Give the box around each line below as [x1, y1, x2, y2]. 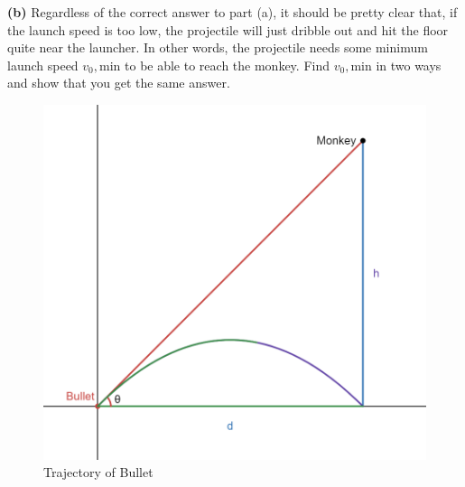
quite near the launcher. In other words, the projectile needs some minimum [7, 38, 428, 57]
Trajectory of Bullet [43, 463, 153, 482]
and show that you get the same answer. [7, 73, 230, 92]
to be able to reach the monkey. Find [125, 55, 330, 74]
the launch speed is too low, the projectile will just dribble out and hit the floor [7, 20, 449, 39]
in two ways [376, 55, 442, 74]
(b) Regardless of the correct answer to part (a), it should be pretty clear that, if [7, 3, 458, 21]
